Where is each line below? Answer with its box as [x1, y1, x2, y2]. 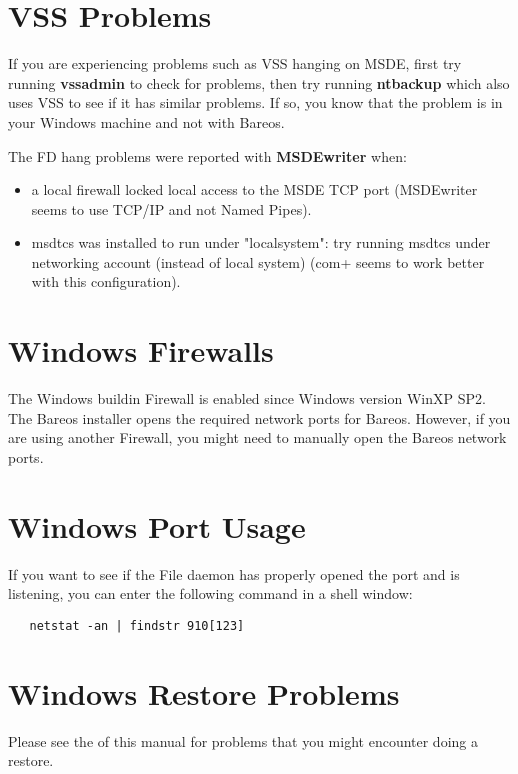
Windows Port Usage [8, 505, 306, 546]
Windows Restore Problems [8, 672, 400, 713]
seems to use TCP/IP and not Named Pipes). [31, 198, 312, 219]
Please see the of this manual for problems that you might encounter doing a [8, 730, 478, 751]
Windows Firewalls [8, 330, 274, 371]
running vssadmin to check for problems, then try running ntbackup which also [8, 72, 510, 93]
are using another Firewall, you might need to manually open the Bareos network [8, 427, 507, 448]
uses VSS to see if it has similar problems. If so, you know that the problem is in [8, 92, 503, 113]
